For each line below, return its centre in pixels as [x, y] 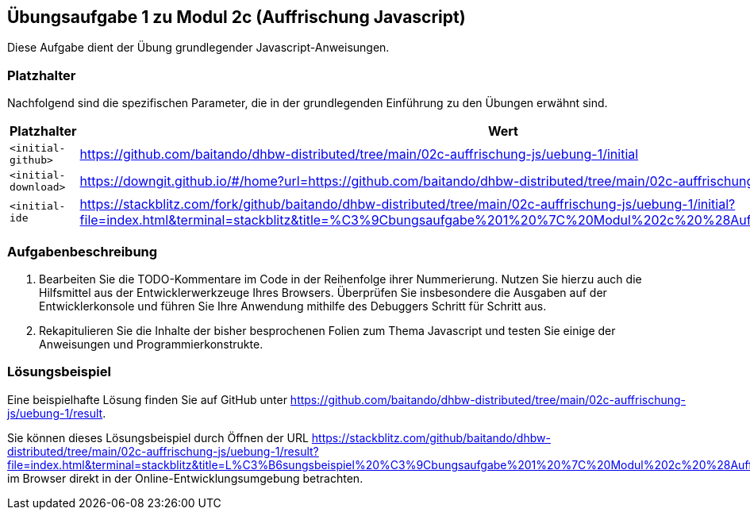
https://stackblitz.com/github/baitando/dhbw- [431, 437]
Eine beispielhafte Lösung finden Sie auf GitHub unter [147, 399]
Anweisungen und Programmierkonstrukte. [151, 344]
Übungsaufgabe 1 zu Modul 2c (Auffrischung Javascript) [237, 17]
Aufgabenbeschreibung [83, 251]
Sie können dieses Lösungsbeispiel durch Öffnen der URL [158, 437]
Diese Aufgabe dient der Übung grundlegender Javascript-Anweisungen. [198, 48]
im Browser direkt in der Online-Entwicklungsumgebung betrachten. [185, 478]
